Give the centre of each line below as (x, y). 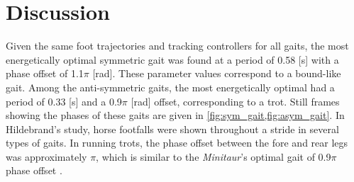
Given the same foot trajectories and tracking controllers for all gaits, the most (177, 46)
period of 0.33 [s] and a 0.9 (64, 101)
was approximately (46, 156)
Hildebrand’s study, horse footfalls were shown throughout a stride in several (172, 129)
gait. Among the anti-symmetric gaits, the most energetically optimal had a (170, 87)
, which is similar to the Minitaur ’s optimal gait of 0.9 (214, 156)
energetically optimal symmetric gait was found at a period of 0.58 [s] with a (172, 59)
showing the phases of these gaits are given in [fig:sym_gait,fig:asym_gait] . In (175, 115)
